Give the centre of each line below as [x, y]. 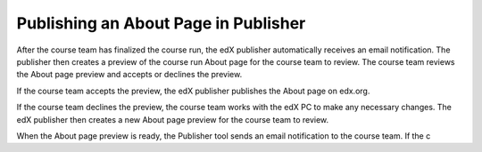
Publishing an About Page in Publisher [161, 23]
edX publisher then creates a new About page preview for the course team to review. [173, 119]
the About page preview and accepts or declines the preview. [129, 75]
